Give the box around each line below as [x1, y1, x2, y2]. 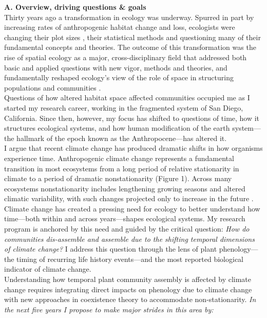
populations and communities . [4, 82, 101, 93]
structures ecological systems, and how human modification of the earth [4, 122, 230, 133]
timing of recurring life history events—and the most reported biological [16, 253, 243, 264]
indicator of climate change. [4, 263, 91, 274]
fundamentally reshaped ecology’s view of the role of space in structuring [4, 72, 234, 83]
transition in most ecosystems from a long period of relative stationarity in [4, 163, 239, 173]
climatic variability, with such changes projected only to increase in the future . [4, 193, 254, 204]
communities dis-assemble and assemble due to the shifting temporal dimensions [4, 233, 255, 244]
